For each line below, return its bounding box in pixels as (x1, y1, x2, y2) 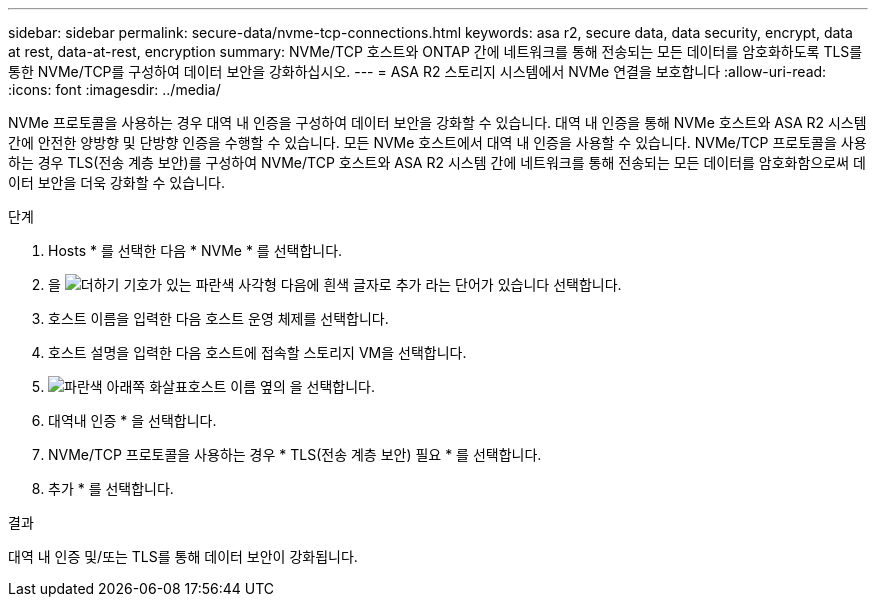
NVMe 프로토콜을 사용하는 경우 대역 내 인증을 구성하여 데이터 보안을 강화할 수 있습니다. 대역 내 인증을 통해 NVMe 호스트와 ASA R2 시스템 (8, 114, 867, 131)
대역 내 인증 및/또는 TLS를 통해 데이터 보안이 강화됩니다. (8, 548, 358, 565)
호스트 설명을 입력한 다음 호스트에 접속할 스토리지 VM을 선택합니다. (48, 344, 467, 361)
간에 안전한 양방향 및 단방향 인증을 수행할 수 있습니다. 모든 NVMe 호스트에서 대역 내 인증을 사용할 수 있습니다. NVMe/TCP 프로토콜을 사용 (8, 134, 867, 151)
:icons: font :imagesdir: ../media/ (8, 81, 221, 98)
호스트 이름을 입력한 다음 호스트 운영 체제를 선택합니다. (48, 310, 389, 327)
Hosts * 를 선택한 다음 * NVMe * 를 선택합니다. (48, 242, 343, 259)
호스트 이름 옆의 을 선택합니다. (187, 378, 376, 395)
